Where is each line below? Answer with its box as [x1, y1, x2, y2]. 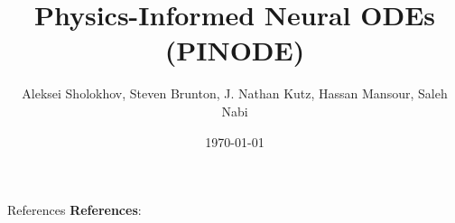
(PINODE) [164, 32, 305, 69]
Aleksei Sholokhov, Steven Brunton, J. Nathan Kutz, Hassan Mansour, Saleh [22, 84, 448, 103]
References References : [7, 200, 142, 219]
